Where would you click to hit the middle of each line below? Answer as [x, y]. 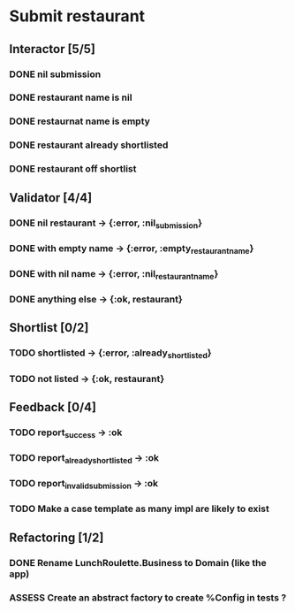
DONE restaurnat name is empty [79, 121]
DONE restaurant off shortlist [73, 169]
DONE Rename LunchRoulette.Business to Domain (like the [138, 562]
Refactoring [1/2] [57, 537]
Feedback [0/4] [53, 407]
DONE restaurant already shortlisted [89, 145]
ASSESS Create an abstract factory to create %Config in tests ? [148, 597]
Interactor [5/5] [52, 49]
